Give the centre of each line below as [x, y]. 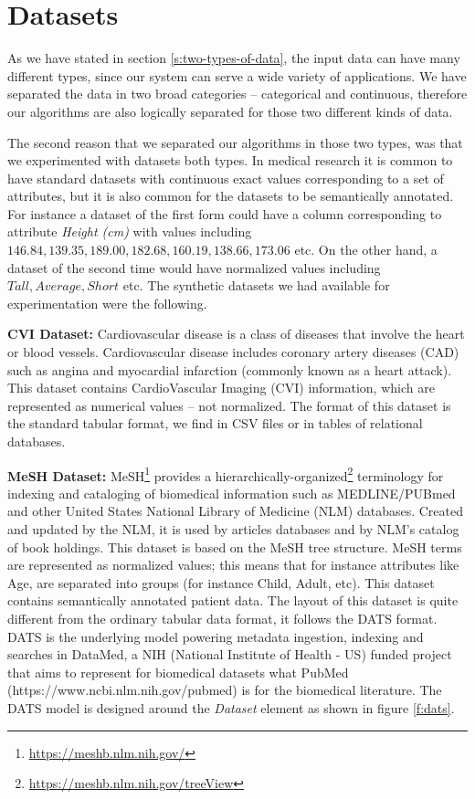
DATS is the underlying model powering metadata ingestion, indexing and [216, 636]
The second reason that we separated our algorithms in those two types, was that [235, 142]
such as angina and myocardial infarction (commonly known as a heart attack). [230, 369]
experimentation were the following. [107, 303]
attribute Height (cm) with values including [130, 231]
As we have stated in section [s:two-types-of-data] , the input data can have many [234, 58]
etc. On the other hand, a [366, 250]
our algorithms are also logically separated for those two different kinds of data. [230, 111]
